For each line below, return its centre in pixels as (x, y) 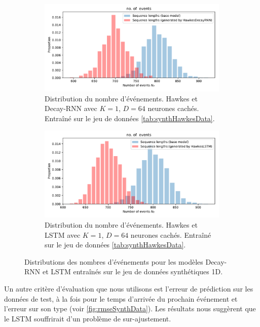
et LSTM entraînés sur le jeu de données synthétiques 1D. (133, 271)
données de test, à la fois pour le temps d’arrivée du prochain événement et (121, 298)
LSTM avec (63, 234)
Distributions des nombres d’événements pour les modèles (114, 261)
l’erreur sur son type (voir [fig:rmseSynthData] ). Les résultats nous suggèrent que (130, 308)
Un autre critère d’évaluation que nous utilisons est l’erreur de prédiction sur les (129, 288)
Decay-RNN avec (71, 108)
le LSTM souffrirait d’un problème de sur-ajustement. (88, 318)
